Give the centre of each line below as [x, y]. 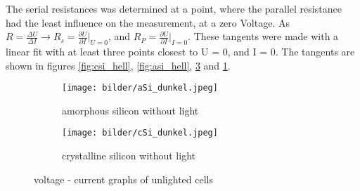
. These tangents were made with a [263, 36]
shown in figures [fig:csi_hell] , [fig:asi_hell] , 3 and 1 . [118, 65]
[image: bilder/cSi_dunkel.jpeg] [140, 133]
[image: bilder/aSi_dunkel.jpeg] [140, 88]
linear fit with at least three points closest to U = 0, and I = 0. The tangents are [180, 51]
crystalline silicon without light [129, 156]
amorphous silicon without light [130, 110]
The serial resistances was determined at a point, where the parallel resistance [174, 8]
